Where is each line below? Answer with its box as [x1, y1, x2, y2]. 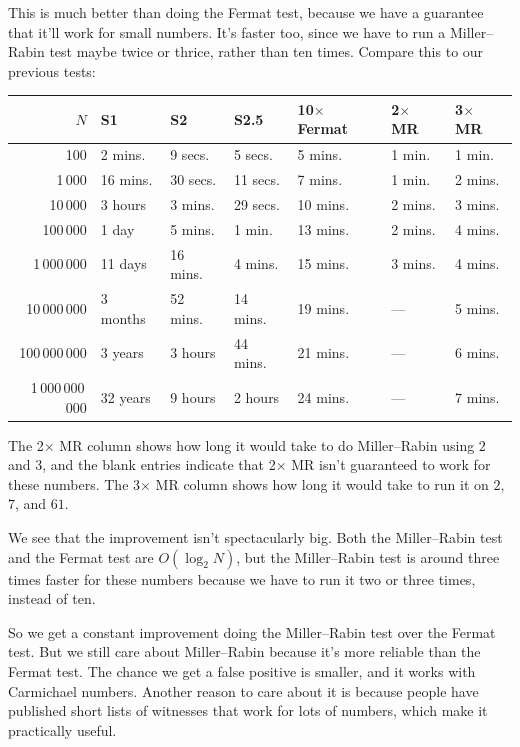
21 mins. [297, 342, 350, 363]
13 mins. [297, 218, 350, 239]
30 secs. [170, 169, 217, 190]
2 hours [233, 386, 280, 407]
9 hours [170, 386, 216, 407]
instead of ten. [8, 588, 96, 609]
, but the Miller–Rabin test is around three [236, 546, 500, 567]
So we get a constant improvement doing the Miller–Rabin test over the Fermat [8, 621, 496, 642]
